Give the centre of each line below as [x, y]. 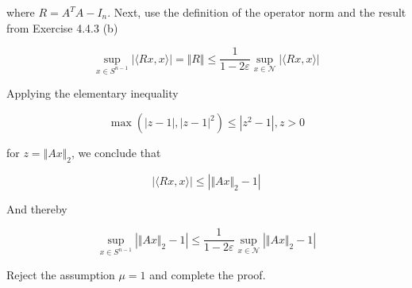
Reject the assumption [61, 274]
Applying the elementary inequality [92, 93]
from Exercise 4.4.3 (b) [62, 27]
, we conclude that [116, 153]
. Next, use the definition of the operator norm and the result [257, 12]
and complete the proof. [208, 274]
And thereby [37, 208]
